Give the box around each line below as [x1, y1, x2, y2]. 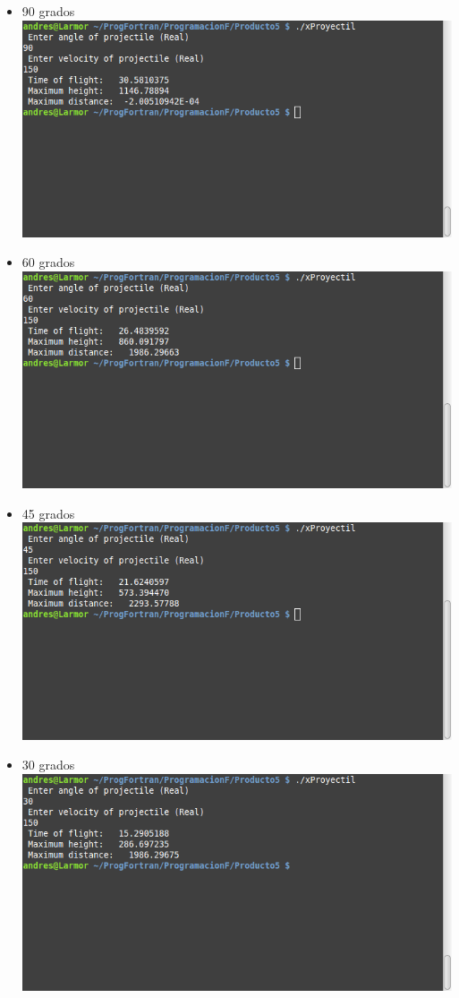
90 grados [21, 2, 75, 20]
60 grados [21, 253, 75, 271]
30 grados [21, 755, 75, 774]
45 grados [21, 503, 75, 522]
